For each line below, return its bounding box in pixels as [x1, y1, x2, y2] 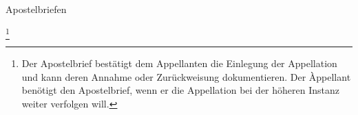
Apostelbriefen [6, 2, 67, 16]
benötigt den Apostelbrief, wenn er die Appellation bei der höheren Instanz [21, 83, 339, 97]
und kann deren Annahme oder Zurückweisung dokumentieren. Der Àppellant [21, 69, 351, 84]
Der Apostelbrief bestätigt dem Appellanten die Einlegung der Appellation [21, 55, 337, 70]
